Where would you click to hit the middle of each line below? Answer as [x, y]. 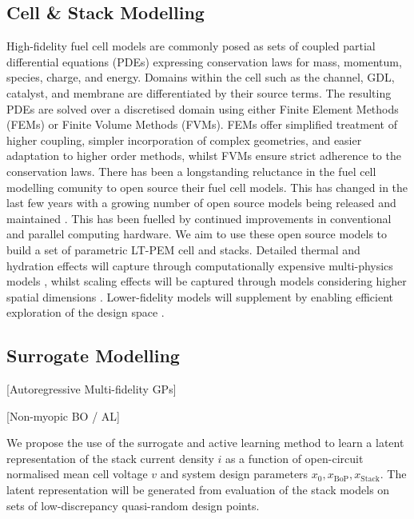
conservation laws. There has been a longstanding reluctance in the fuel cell [191, 171]
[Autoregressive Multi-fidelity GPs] [92, 389]
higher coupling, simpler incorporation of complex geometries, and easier [184, 140]
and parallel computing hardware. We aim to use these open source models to [197, 234]
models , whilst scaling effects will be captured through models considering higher [207, 281]
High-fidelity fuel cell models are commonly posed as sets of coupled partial [191, 46]
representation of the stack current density [110, 458]
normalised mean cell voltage [77, 474]
